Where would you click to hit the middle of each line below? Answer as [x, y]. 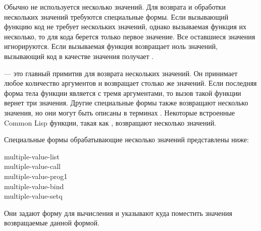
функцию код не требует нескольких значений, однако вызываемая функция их [125, 26]
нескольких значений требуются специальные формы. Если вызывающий [116, 16]
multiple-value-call [32, 166]
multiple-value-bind [34, 186]
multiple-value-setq [33, 196]
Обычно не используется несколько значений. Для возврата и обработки [115, 7]
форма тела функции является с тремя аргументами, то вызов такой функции [123, 93]
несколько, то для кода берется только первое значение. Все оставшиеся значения [130, 36]
